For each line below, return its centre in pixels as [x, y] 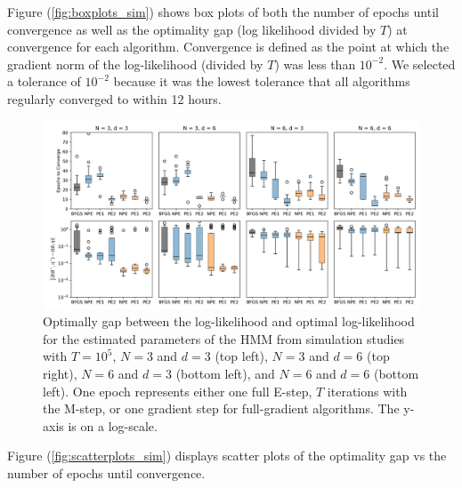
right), [60, 373]
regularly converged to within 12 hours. [114, 98]
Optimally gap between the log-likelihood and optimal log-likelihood [229, 321]
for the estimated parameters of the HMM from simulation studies [224, 338]
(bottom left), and [225, 373]
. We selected [420, 64]
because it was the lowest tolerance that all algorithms [262, 81]
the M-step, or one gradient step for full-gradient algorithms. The [221, 408]
